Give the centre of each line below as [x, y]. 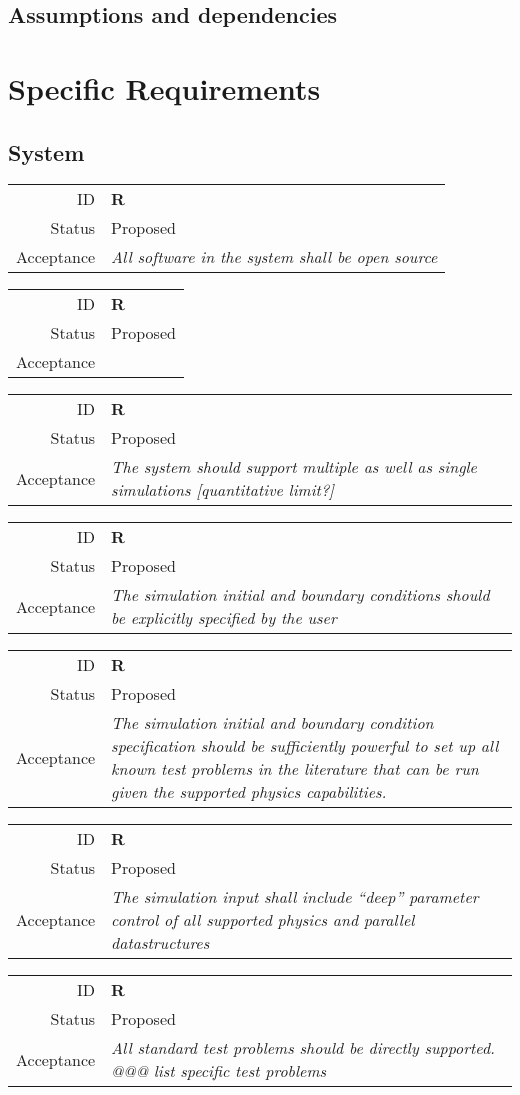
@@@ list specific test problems [219, 1071]
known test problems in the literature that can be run [295, 769]
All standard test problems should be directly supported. [303, 1048]
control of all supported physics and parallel [263, 920]
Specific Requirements [164, 87]
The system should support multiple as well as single [294, 467]
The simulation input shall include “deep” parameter [295, 897]
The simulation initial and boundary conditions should [300, 595]
